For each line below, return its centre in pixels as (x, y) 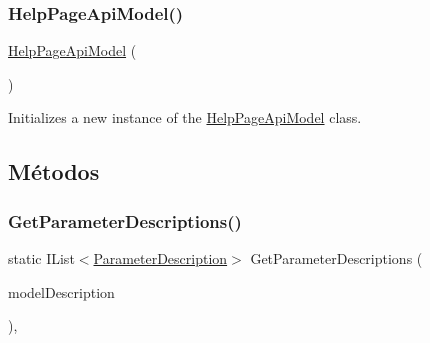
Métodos (54, 171)
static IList (41, 258)
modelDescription (61, 291)
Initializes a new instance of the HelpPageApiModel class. (185, 117)
